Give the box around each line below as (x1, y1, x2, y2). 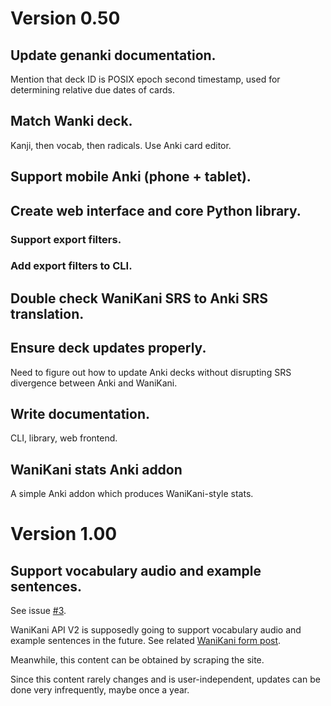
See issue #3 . (10, 605, 67, 617)
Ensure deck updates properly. (10, 340, 207, 357)
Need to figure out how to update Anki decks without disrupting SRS (10, 366, 292, 378)
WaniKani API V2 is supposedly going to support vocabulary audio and (10, 624, 302, 636)
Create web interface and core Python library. (10, 202, 302, 219)
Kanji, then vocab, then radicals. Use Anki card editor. (10, 139, 232, 151)
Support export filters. (10, 232, 122, 246)
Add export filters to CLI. (10, 259, 133, 273)
